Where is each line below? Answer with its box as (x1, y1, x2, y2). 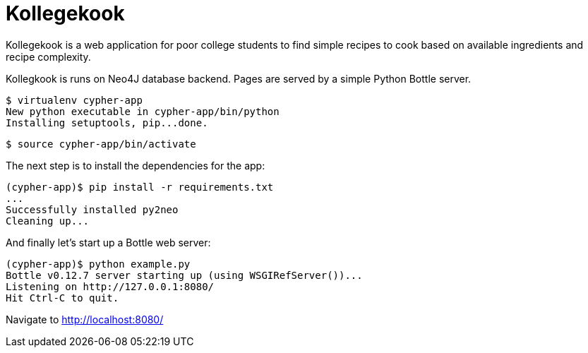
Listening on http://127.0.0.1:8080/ (6, 280, 215, 292)
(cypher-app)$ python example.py (6, 258, 191, 270)
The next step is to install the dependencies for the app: (6, 159, 265, 172)
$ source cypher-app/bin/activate (6, 138, 196, 150)
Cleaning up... (6, 215, 90, 227)
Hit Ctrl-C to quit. (6, 292, 119, 304)
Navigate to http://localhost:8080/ (6, 313, 164, 325)
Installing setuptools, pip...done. (6, 116, 208, 128)
